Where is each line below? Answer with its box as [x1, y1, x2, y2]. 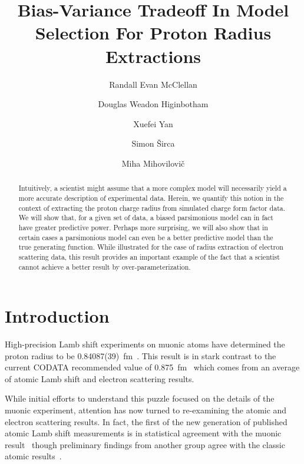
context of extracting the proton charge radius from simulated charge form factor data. [18, 203, 286, 213]
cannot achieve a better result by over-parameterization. [18, 261, 191, 271]
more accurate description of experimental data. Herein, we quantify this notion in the [18, 193, 284, 203]
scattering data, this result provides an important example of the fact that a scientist [18, 251, 280, 261]
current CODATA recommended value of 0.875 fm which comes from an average [5, 361, 300, 373]
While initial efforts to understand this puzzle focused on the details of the [5, 392, 275, 405]
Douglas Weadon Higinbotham [98, 98, 209, 110]
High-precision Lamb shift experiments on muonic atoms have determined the [5, 338, 285, 350]
